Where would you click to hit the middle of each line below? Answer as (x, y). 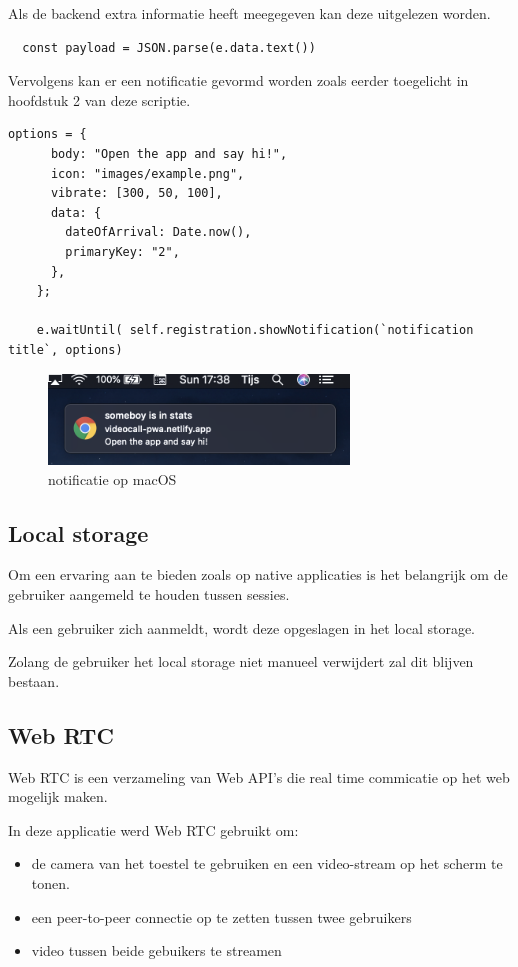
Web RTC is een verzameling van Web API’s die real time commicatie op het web (259, 776)
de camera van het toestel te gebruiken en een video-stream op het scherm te (267, 863)
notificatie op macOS (112, 478)
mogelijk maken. (58, 796)
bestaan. (34, 680)
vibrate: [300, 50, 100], (136, 193)
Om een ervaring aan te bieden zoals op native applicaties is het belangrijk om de (258, 574)
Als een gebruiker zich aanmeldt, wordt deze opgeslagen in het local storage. (242, 627)
